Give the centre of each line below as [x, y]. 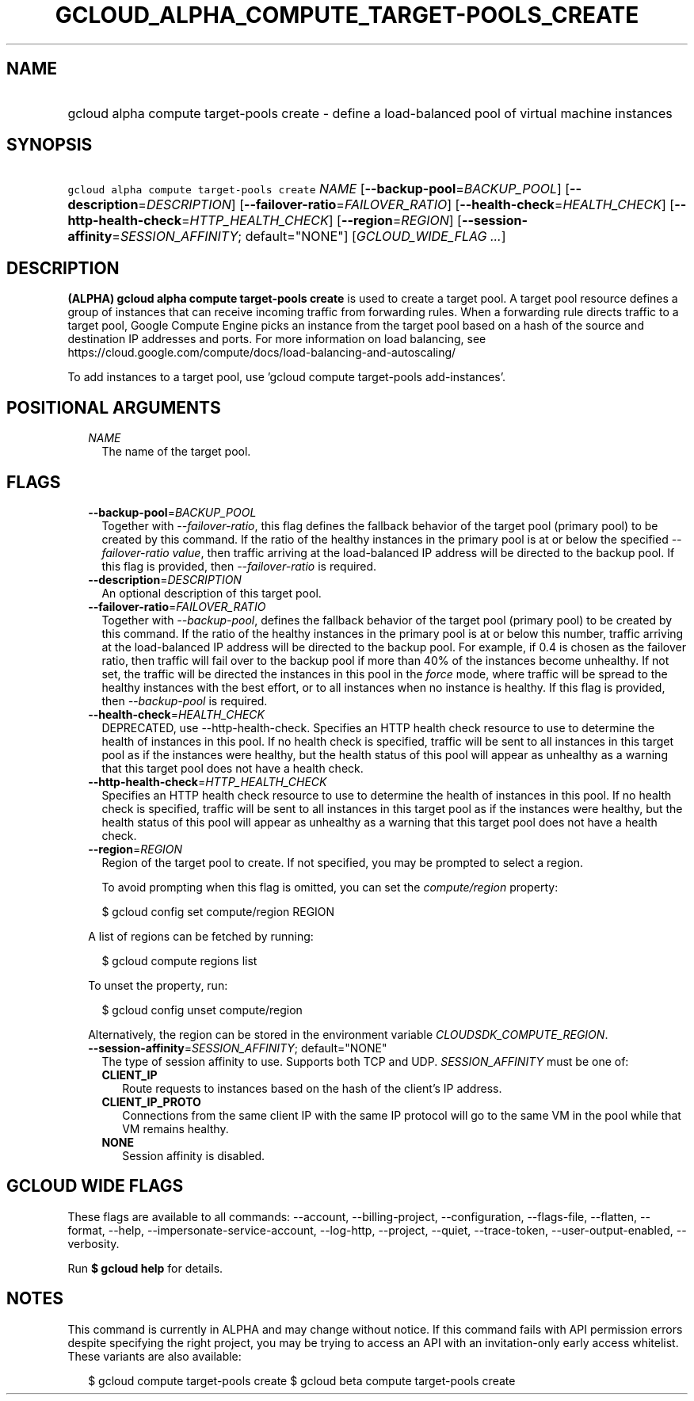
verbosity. [93, 1243]
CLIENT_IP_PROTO [151, 1101]
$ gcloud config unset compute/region [202, 1010]
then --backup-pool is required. [185, 700]
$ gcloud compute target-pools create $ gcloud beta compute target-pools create [302, 1380]
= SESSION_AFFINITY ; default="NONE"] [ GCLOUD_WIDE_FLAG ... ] [309, 237]
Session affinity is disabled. [194, 1155]
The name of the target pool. [176, 452]
